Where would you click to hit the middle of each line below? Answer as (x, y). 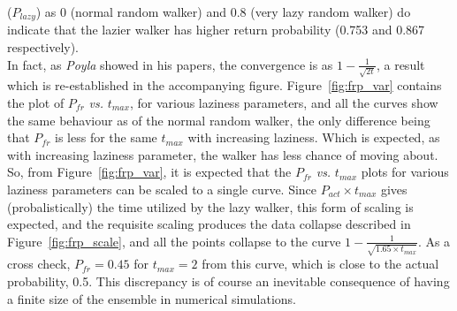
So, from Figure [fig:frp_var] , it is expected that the (149, 172)
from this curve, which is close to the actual (320, 264)
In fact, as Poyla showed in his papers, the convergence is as (170, 64)
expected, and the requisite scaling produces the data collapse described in (209, 224)
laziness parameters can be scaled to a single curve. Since (162, 189)
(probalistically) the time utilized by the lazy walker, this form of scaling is (210, 206)
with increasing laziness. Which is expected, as (314, 137)
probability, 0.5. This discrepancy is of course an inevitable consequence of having (228, 281)
